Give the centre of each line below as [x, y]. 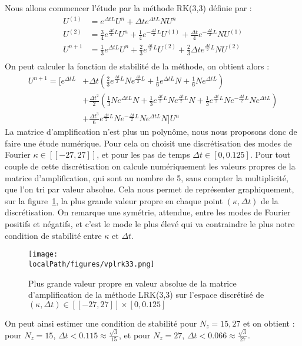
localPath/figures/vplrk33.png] [92, 264]
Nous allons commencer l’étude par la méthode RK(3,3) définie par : [128, 8]
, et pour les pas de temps [143, 154]
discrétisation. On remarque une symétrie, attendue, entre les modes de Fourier [148, 212]
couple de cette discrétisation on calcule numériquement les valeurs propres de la [150, 166]
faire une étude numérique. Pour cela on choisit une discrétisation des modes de [148, 143]
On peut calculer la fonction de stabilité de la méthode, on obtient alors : [137, 66]
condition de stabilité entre [53, 235]
